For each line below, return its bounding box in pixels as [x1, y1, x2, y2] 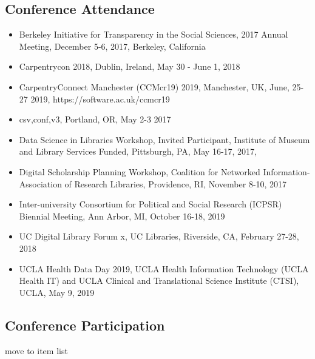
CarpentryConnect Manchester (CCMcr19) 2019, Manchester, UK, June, [19, 80, 290, 93]
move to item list [5, 344, 68, 357]
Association [19, 177, 62, 190]
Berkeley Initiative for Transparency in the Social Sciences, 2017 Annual [19, 28, 288, 41]
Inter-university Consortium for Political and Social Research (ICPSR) [19, 198, 282, 210]
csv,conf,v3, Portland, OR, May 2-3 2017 [19, 113, 171, 126]
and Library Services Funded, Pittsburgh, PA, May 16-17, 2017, [19, 145, 257, 158]
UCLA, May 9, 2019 [19, 286, 95, 298]
